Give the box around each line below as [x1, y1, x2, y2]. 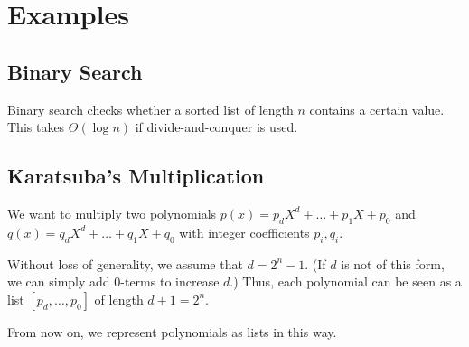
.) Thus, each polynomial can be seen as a [230, 272, 462, 291]
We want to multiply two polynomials [7, 203, 217, 222]
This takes [7, 117, 65, 136]
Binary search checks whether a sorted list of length [7, 99, 294, 118]
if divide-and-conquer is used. [135, 117, 298, 136]
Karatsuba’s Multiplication [7, 162, 265, 190]
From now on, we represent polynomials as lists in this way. [7, 322, 337, 341]
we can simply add [7, 272, 110, 291]
